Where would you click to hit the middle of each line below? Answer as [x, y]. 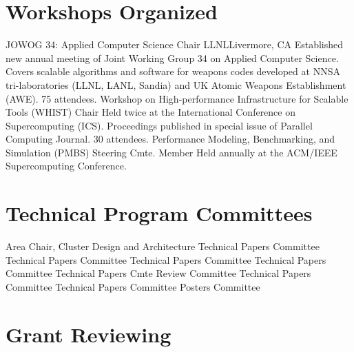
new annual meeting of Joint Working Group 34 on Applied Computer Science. [172, 58]
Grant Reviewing [88, 334]
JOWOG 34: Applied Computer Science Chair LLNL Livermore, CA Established [175, 44]
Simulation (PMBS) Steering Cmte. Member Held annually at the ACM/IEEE [171, 152]
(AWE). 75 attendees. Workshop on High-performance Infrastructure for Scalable [177, 98]
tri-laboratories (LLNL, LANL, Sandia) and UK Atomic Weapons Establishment [176, 84]
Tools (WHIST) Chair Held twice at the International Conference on [150, 112]
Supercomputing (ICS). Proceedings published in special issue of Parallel [159, 125]
